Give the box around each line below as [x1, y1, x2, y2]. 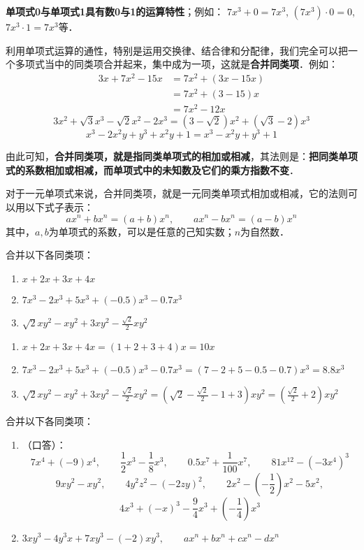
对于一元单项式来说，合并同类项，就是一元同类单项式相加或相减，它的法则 [6, 186, 348, 201]
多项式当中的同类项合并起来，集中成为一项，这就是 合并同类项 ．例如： [15, 57, 338, 71]
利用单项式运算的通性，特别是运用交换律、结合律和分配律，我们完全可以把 [6, 43, 348, 57]
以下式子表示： [24, 199, 94, 214]
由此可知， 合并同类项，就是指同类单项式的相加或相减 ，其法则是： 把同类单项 [6, 149, 358, 164]
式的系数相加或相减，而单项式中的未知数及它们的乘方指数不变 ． [6, 162, 299, 177]
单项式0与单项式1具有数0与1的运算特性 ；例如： [6, 4, 224, 18]
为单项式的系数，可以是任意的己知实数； [48, 224, 235, 238]
